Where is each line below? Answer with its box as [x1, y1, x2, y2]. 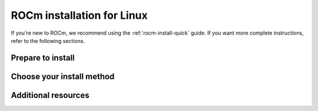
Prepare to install [11, 53, 75, 63]
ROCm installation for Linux [11, 9, 148, 22]
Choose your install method [11, 71, 115, 82]
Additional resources [11, 90, 90, 100]
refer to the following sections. [11, 37, 85, 44]
